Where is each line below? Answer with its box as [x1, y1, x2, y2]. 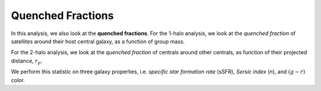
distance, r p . [11, 57, 43, 65]
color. [11, 76, 25, 83]
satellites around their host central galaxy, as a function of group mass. [11, 37, 185, 45]
